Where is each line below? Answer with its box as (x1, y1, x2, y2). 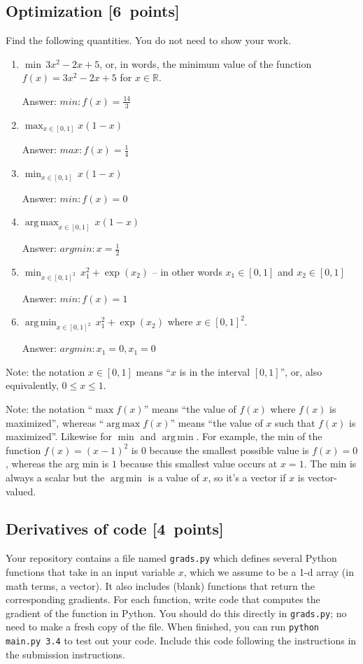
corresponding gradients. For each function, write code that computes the (6, 592, 320, 607)
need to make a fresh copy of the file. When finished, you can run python (6, 619, 320, 634)
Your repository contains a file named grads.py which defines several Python (6, 551, 337, 565)
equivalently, (6, 378, 59, 393)
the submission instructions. (6, 647, 125, 661)
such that (275, 415, 315, 430)
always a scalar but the (6, 469, 105, 484)
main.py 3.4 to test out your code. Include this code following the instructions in (6, 633, 357, 648)
